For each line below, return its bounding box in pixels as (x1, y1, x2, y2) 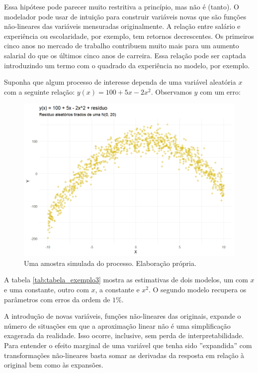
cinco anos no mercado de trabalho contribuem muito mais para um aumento (4, 40, 239, 51)
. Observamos (151, 86, 192, 97)
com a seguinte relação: (4, 86, 75, 97)
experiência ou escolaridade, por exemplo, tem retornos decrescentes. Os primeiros (4, 30, 254, 41)
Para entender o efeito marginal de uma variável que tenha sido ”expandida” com (4, 340, 252, 350)
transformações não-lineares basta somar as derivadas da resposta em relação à (4, 350, 245, 360)
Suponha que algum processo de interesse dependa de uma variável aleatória (4, 77, 236, 87)
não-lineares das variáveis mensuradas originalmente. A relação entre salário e (4, 21, 241, 31)
